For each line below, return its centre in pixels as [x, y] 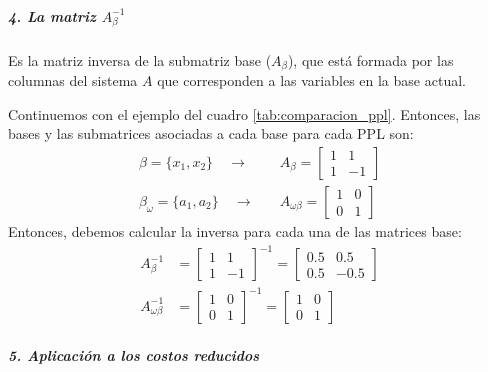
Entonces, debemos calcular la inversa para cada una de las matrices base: [235, 231]
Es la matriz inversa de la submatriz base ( [140, 59]
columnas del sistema [73, 80]
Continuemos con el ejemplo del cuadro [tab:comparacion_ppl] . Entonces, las [244, 113]
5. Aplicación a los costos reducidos [134, 355]
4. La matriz [52, 15]
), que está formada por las [370, 59]
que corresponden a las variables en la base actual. [311, 80]
